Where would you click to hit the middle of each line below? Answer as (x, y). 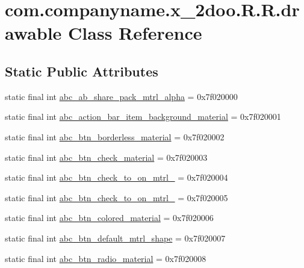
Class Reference (135, 33)
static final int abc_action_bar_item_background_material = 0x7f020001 (143, 117)
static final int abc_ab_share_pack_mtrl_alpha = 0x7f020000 (121, 96)
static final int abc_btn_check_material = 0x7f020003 (106, 157)
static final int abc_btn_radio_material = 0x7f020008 (106, 258)
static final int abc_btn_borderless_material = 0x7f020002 (115, 136)
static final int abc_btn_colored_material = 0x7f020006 (109, 218)
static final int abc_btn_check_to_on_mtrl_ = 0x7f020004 (116, 177)
